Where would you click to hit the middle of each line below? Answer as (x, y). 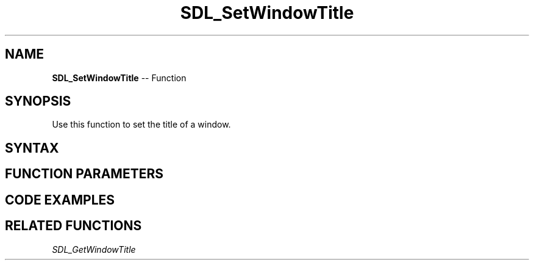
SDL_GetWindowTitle (94, 249)
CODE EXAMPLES (60, 200)
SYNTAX (32, 148)
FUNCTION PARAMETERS (84, 174)
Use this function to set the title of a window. (141, 125)
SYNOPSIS (38, 101)
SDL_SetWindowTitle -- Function (119, 78)
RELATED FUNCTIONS (73, 226)
